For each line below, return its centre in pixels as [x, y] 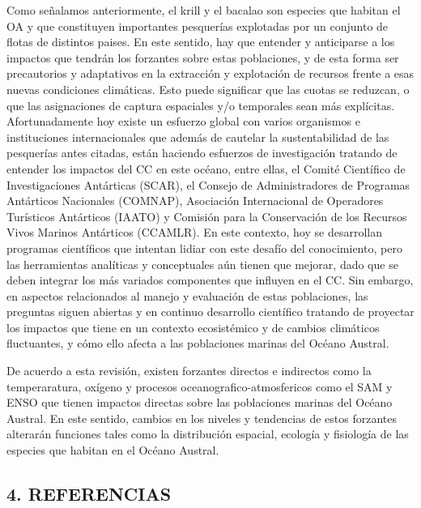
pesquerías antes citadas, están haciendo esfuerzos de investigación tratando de [202, 153]
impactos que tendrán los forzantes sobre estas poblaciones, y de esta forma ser [203, 57]
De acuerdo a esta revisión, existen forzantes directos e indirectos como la [189, 371]
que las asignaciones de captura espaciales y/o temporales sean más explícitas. [201, 105]
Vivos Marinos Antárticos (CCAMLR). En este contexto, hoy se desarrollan [194, 232]
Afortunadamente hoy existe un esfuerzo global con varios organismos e [183, 121]
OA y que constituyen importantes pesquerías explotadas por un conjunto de [198, 26]
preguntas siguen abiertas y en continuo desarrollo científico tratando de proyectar [210, 312]
